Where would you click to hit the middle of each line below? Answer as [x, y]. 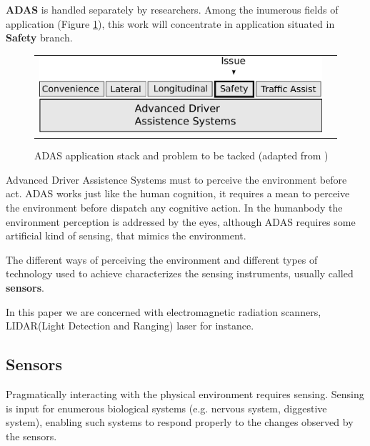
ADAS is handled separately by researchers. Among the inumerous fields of [172, 9]
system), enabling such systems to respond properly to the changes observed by [180, 422]
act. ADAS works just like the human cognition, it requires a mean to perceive [178, 193]
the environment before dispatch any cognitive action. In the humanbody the [174, 207]
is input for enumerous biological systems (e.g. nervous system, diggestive [166, 408]
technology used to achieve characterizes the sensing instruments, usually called [180, 273]
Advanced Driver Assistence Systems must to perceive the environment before [176, 179]
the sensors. [31, 436]
